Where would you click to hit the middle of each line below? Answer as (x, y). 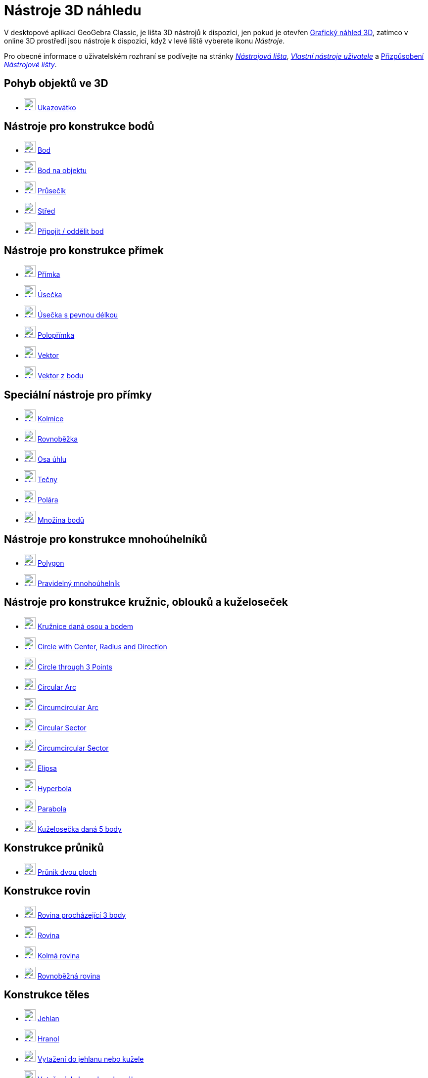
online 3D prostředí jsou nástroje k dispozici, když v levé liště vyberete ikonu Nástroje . (144, 41)
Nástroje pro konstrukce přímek (84, 250)
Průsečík (52, 191)
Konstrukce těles (47, 994)
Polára (48, 500)
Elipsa (47, 768)
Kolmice (50, 419)
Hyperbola (54, 788)
